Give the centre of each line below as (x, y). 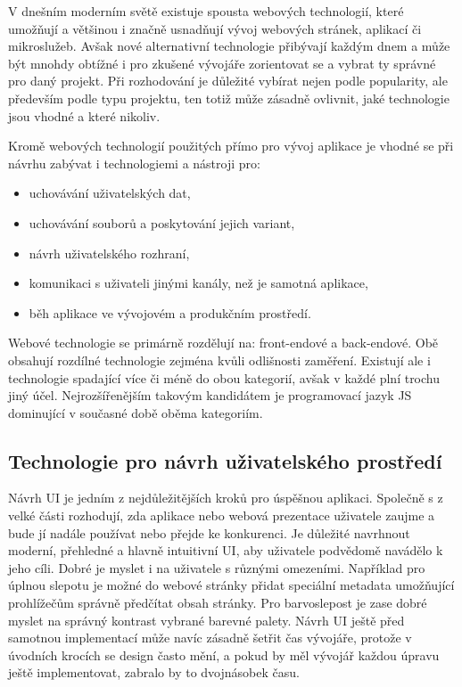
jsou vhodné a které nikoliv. (84, 115)
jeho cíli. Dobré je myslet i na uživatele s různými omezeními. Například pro (217, 567)
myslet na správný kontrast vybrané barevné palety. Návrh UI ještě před (206, 620)
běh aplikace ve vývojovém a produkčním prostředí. (170, 312)
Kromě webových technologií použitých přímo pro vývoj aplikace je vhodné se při (231, 146)
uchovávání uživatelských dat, (110, 193)
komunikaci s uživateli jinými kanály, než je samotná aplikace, (198, 283)
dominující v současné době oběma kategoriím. (136, 412)
